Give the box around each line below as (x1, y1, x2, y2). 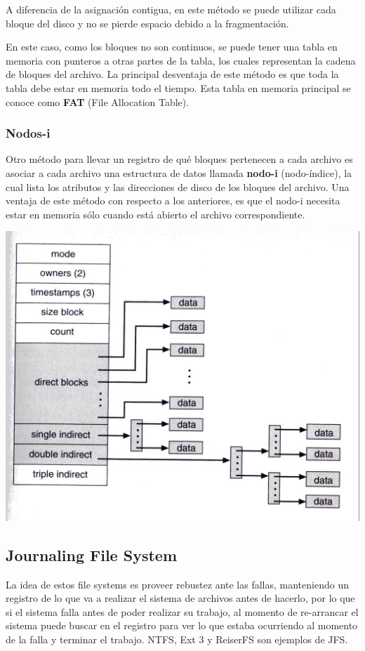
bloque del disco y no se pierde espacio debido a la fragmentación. (6, 15, 289, 30)
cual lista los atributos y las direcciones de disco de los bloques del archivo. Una (6, 179, 350, 194)
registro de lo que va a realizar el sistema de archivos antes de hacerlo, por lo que (6, 591, 355, 605)
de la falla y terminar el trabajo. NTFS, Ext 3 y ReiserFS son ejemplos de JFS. (6, 631, 348, 646)
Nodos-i (6, 124, 51, 142)
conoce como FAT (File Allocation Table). (6, 94, 190, 109)
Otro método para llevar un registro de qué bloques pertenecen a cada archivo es (6, 152, 353, 166)
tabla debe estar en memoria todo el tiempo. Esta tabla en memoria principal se (6, 80, 351, 95)
